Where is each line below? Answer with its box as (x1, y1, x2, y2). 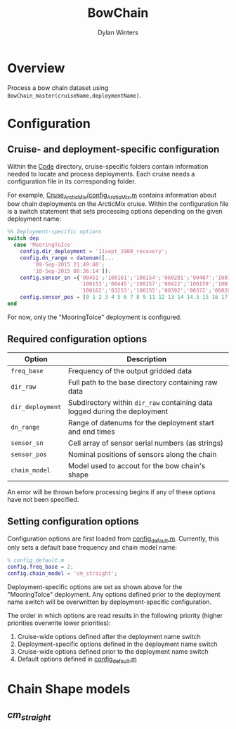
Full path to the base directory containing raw (67, 378, 218, 387)
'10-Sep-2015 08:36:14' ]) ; (32, 267, 112, 275)
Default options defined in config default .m (17, 655, 137, 665)
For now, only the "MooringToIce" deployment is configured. (7, 313, 182, 321)
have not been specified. (7, 495, 79, 503)
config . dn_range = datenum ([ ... (20, 254, 114, 262)
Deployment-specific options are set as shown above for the (7, 583, 183, 591)
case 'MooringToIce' (13, 241, 74, 249)
